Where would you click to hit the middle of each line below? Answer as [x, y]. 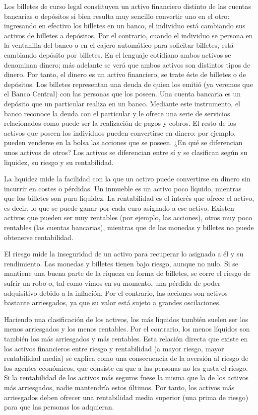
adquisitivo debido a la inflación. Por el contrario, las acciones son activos [116, 292]
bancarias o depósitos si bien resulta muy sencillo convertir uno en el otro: [117, 16]
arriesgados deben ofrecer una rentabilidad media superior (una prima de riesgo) [126, 397]
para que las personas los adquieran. [59, 407]
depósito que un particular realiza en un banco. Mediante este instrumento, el [122, 103]
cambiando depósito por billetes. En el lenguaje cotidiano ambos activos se [118, 54]
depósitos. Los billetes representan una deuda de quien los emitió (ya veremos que [129, 84]
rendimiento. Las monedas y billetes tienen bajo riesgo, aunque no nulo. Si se [121, 263]
